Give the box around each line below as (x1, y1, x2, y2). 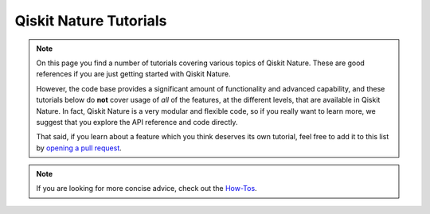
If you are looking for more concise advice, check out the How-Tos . (36, 184, 258, 193)
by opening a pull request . (36, 143, 123, 153)
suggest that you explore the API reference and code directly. (36, 117, 238, 126)
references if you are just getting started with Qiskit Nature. (36, 69, 231, 79)
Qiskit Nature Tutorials (14, 12, 167, 29)
